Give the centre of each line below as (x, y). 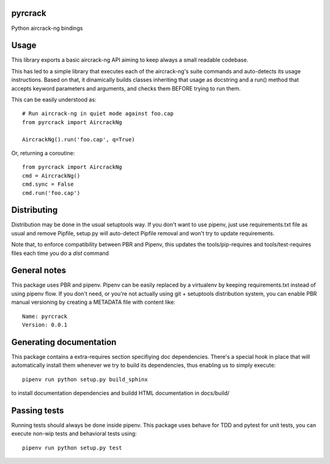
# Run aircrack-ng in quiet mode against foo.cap (98, 114)
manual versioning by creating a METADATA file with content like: (93, 302)
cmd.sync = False (48, 184)
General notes (39, 271)
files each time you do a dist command (60, 253)
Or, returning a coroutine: (43, 153)
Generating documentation (64, 342)
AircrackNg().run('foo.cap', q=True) (79, 139)
